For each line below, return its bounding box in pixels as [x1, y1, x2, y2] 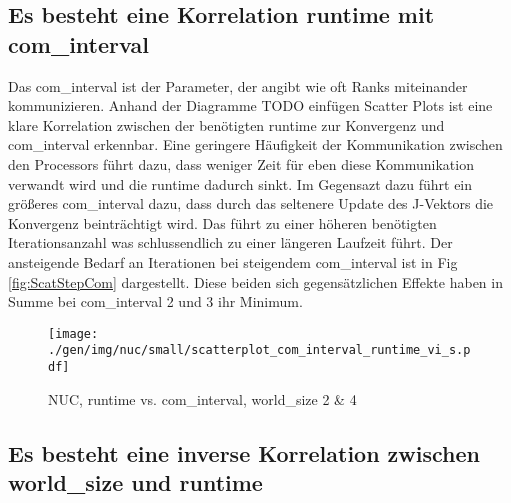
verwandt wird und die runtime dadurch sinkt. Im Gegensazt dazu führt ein [8, 173, 473, 194]
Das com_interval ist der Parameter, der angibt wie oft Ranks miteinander [8, 75, 468, 96]
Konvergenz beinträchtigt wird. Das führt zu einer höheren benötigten [8, 212, 437, 233]
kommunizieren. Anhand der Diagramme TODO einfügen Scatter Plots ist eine [8, 95, 493, 116]
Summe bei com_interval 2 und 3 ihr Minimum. [8, 291, 303, 312]
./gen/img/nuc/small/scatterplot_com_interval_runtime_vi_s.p [48, 343, 471, 358]
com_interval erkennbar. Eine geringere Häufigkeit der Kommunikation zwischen [8, 134, 503, 155]
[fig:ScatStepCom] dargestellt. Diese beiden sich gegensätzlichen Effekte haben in [8, 271, 503, 292]
